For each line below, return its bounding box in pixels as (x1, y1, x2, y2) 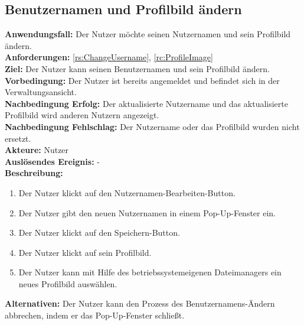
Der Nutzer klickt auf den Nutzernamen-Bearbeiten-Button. (18, 186, 236, 199)
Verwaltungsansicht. (5, 86, 77, 98)
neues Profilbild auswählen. (18, 277, 117, 290)
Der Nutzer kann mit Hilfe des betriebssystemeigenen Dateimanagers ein (18, 266, 282, 278)
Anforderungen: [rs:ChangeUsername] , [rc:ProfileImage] (5, 51, 213, 63)
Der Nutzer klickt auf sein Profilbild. (18, 246, 152, 258)
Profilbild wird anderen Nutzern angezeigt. (5, 109, 159, 121)
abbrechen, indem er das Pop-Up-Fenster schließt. (5, 309, 185, 321)
